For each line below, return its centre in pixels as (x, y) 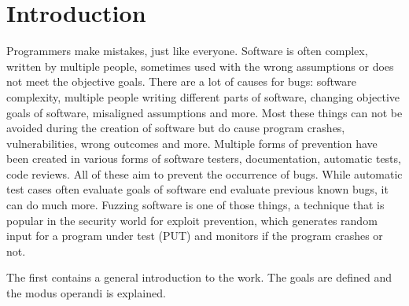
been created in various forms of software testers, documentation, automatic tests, (204, 159)
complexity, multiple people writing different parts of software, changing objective (203, 96)
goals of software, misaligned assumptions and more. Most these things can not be (204, 112)
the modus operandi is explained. (86, 293)
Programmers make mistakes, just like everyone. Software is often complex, (187, 51)
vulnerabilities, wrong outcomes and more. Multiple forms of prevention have (192, 143)
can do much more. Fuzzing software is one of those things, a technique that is (195, 205)
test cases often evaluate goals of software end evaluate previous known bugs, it (197, 189)
